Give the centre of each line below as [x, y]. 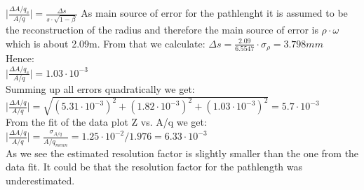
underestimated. [40, 180]
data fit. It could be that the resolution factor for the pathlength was [154, 167]
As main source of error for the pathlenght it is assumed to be [214, 13]
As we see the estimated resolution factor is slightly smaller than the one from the [182, 153]
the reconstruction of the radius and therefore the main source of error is [162, 29]
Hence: [20, 58]
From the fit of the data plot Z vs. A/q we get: [106, 122]
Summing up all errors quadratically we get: [100, 89]
